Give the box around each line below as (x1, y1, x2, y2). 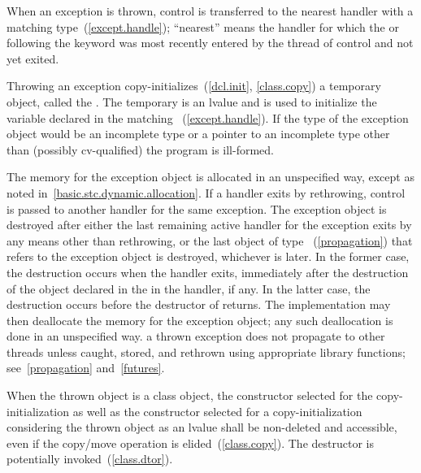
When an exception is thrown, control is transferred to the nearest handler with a (7, 2, 414, 19)
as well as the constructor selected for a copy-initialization (72, 402, 362, 419)
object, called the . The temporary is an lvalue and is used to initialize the (7, 93, 377, 110)
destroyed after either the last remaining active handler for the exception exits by (7, 216, 412, 233)
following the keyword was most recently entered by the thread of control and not (7, 34, 414, 51)
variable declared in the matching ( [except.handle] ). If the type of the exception (7, 109, 409, 126)
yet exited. (7, 50, 59, 67)
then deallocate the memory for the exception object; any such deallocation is (7, 311, 393, 328)
